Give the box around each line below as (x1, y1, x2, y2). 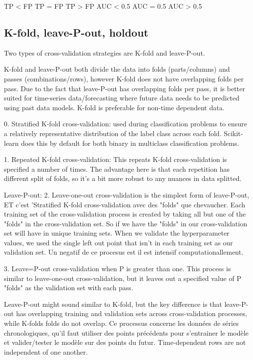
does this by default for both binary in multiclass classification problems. (21, 138, 239, 148)
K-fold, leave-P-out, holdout (4, 24, 148, 40)
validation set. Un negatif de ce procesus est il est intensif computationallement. (4, 247, 244, 257)
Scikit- (224, 128, 243, 138)
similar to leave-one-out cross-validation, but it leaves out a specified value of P (4, 273, 241, 283)
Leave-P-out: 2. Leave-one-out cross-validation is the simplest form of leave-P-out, (4, 189, 250, 200)
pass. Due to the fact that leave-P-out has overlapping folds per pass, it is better (4, 83, 245, 93)
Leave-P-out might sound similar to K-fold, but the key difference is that (4, 299, 222, 309)
